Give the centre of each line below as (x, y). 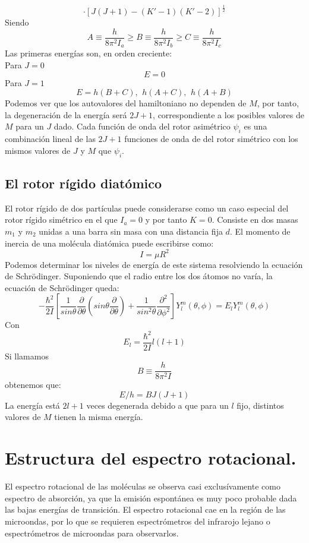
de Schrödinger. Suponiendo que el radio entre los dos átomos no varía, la (139, 276)
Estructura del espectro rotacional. (151, 458)
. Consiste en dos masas (255, 220)
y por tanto (166, 220)
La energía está (32, 405)
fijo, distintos (260, 405)
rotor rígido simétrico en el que (61, 220)
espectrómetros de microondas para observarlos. (92, 533)
